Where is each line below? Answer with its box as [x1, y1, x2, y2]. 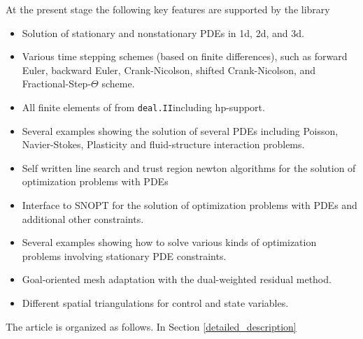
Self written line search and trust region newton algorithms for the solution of [22, 160, 356, 175]
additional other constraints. [22, 211, 144, 226]
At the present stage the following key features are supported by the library [6, 2, 330, 16]
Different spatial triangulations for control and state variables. [22, 295, 289, 310]
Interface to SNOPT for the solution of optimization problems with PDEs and [22, 198, 357, 212]
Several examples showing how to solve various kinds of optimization [22, 235, 317, 250]
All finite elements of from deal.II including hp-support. [22, 99, 265, 114]
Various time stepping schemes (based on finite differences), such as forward [22, 49, 348, 64]
